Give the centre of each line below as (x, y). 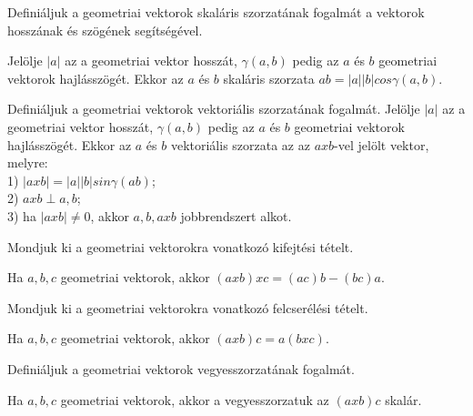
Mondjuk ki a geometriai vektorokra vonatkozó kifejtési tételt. (181, 246)
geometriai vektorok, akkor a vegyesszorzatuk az (195, 399)
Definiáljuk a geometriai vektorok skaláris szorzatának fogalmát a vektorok (216, 12)
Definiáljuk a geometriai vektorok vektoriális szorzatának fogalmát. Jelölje (214, 109)
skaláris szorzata (269, 78)
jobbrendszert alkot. (236, 215)
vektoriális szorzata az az (240, 144)
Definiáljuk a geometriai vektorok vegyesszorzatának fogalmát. (181, 368)
